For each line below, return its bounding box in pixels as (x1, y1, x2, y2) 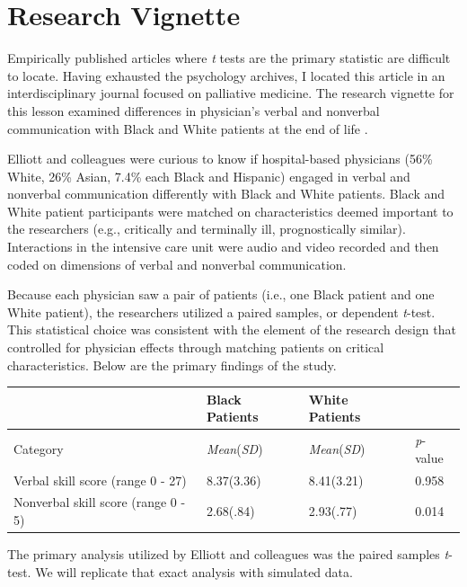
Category (13, 439, 64, 458)
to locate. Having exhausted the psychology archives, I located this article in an (7, 66, 445, 84)
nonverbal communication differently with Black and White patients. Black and (7, 184, 445, 203)
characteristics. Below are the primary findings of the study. (7, 355, 337, 374)
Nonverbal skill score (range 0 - (13, 493, 186, 511)
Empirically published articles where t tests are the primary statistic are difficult (7, 49, 451, 67)
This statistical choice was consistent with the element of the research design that (7, 320, 456, 339)
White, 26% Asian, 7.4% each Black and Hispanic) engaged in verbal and (7, 166, 410, 185)
